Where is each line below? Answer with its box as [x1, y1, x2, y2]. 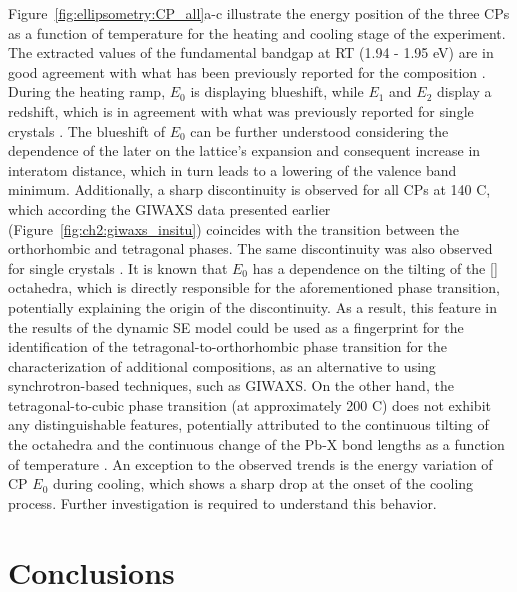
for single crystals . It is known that [8, 257, 228, 278]
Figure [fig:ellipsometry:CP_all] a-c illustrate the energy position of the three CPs [8, 3, 510, 23]
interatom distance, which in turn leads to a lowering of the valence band [8, 159, 457, 180]
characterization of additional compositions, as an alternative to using [8, 355, 436, 376]
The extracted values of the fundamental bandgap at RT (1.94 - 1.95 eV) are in [8, 42, 494, 63]
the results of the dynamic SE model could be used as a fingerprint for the [8, 316, 464, 337]
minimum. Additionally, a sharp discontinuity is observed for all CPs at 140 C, [8, 179, 491, 200]
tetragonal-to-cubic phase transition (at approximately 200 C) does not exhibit [8, 394, 491, 415]
